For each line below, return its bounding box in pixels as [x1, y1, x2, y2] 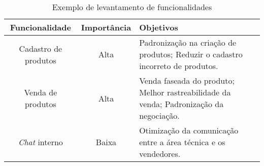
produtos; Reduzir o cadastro [139, 48, 243, 60]
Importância [81, 21, 131, 33]
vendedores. [139, 148, 181, 159]
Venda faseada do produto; [139, 75, 235, 86]
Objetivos [139, 21, 178, 33]
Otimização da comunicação [139, 124, 239, 136]
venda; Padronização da [139, 98, 224, 110]
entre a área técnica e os [139, 136, 225, 148]
